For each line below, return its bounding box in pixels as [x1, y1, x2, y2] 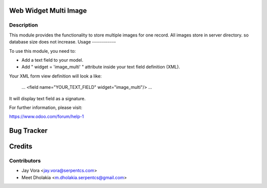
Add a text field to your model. [21, 57, 84, 63]
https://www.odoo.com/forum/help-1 [9, 113, 84, 119]
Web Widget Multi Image [9, 6, 87, 15]
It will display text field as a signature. [9, 95, 86, 101]
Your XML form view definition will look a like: [9, 73, 102, 79]
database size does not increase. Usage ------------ [9, 39, 116, 45]
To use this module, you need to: [9, 48, 76, 54]
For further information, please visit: [9, 104, 83, 111]
